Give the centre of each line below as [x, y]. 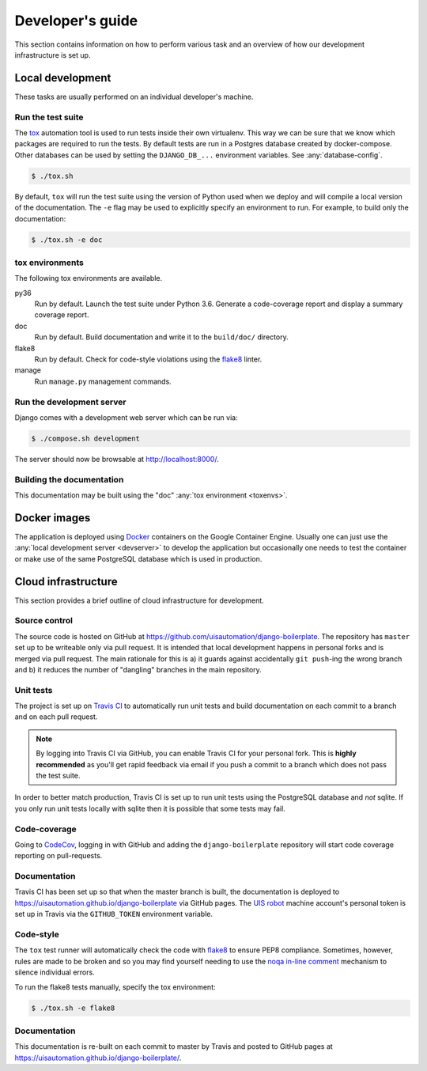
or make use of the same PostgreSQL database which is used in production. [138, 558]
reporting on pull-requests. [59, 856]
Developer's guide [76, 21]
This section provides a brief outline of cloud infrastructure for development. [139, 600]
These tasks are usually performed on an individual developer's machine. [134, 97]
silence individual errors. [55, 972]
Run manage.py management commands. [103, 381]
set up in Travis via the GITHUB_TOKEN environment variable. [114, 914]
